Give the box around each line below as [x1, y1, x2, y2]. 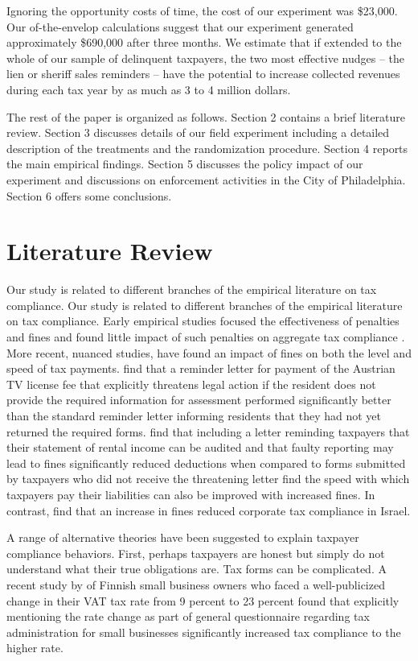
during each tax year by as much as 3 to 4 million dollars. [6, 81, 291, 97]
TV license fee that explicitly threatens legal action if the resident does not [6, 375, 376, 392]
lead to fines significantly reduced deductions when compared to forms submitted [6, 454, 406, 471]
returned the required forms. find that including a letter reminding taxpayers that [6, 423, 410, 440]
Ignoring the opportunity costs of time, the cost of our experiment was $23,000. [6, 2, 398, 19]
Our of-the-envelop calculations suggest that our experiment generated [6, 18, 354, 35]
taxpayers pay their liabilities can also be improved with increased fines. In [6, 485, 375, 502]
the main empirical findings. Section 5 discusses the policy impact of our [6, 155, 363, 172]
